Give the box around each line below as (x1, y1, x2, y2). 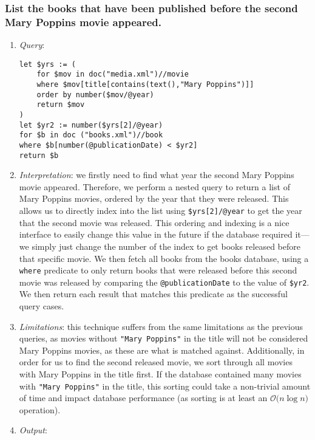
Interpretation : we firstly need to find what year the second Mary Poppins (19, 168, 294, 181)
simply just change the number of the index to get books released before (32, 239, 300, 252)
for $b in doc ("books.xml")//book (19, 131, 163, 140)
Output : (19, 424, 47, 436)
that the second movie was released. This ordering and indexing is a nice (19, 216, 290, 229)
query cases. (19, 300, 64, 312)
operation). (19, 403, 61, 416)
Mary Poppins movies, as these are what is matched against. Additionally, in (19, 343, 305, 356)
